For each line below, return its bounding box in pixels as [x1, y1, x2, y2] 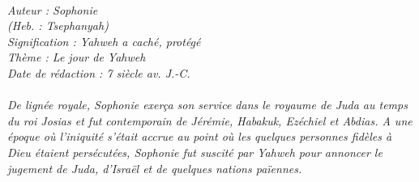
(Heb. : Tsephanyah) [7, 17, 109, 34]
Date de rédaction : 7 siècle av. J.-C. [7, 64, 190, 81]
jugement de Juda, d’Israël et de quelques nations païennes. [7, 159, 302, 176]
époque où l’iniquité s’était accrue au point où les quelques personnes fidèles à [7, 128, 392, 145]
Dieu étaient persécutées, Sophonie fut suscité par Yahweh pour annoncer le [7, 143, 383, 160]
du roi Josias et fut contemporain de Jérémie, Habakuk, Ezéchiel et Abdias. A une [7, 112, 413, 129]
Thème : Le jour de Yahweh [7, 49, 146, 66]
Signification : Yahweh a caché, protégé [7, 32, 201, 49]
